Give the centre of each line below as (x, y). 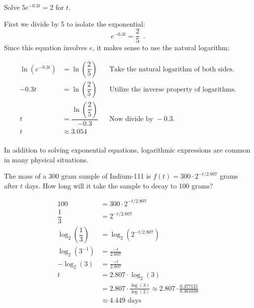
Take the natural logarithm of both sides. (172, 69)
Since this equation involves (46, 47)
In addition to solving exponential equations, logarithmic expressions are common (127, 150)
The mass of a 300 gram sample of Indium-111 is (78, 176)
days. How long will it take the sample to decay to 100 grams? (119, 185)
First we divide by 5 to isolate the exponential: (75, 23)
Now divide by (131, 119)
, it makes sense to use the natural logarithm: (161, 47)
